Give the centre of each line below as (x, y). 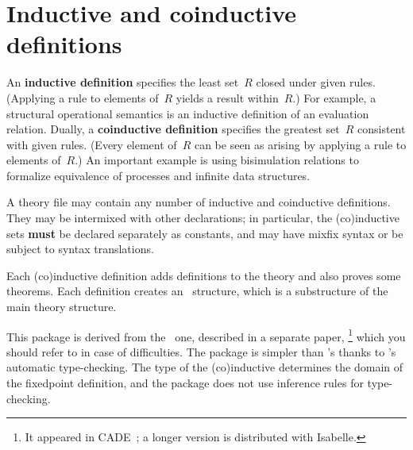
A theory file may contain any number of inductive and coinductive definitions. (199, 202)
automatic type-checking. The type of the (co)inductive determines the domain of (205, 367)
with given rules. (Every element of (92, 144)
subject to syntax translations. (80, 249)
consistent (382, 129)
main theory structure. (62, 307)
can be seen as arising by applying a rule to (300, 144)
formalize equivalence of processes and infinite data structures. (158, 175)
